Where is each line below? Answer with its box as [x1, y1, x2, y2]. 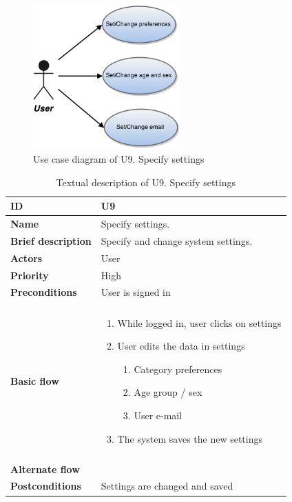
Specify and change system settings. [101, 233, 253, 248]
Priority [10, 268, 49, 282]
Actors [10, 250, 43, 265]
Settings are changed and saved [101, 479, 233, 493]
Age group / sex [134, 385, 202, 399]
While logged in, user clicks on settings [117, 315, 282, 330]
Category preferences [134, 361, 222, 376]
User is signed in [101, 285, 171, 299]
